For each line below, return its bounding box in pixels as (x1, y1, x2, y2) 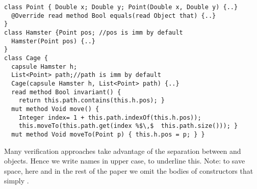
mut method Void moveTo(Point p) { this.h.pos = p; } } (11, 130, 205, 138)
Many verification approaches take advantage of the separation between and (4, 145, 241, 156)
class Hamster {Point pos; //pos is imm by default (4, 29, 183, 36)
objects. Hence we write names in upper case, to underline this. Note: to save (4, 155, 245, 166)
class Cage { (4, 54, 48, 62)
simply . (4, 175, 29, 186)
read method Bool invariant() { (11, 88, 121, 96)
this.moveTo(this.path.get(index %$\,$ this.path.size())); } (18, 122, 238, 130)
